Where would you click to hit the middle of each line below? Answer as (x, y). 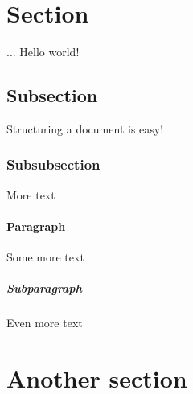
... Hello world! (43, 52)
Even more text (45, 323)
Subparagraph (44, 288)
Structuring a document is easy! (85, 128)
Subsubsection (53, 164)
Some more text (45, 257)
